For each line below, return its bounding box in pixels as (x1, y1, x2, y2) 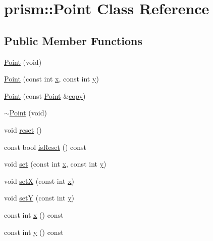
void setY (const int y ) (4, 192, 75, 203)
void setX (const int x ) (4, 175, 75, 186)
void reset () (4, 124, 42, 135)
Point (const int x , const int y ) (4, 73, 99, 84)
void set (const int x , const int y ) (4, 158, 107, 169)
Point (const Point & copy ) (4, 90, 86, 101)
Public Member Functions (4, 32, 142, 48)
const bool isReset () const (4, 141, 87, 152)
